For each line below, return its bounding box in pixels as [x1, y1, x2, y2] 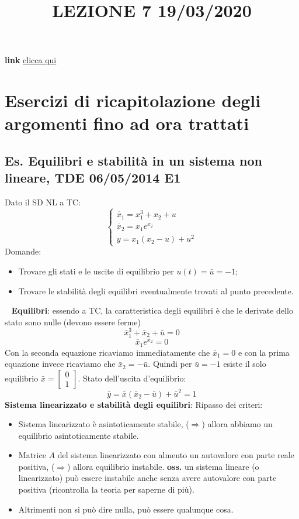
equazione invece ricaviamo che [5, 358, 116, 370]
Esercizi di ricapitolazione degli [5, 88, 261, 112]
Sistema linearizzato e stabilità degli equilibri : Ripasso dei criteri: [5, 398, 263, 410]
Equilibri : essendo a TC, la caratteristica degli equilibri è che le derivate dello [11, 304, 293, 317]
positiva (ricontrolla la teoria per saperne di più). [18, 483, 194, 496]
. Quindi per [148, 358, 192, 370]
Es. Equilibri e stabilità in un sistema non [5, 151, 262, 169]
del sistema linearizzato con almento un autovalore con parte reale [57, 449, 294, 461]
